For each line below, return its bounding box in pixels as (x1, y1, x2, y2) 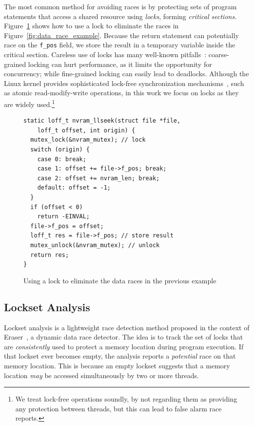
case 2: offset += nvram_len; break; (37, 174, 160, 182)
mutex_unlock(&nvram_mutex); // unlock (30, 241, 160, 249)
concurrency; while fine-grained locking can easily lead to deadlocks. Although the (4, 68, 249, 79)
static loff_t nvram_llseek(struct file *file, (23, 117, 181, 125)
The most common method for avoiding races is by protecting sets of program (4, 1, 237, 11)
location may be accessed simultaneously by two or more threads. (4, 370, 199, 380)
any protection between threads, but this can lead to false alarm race (15, 403, 222, 413)
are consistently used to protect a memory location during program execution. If (4, 341, 244, 351)
